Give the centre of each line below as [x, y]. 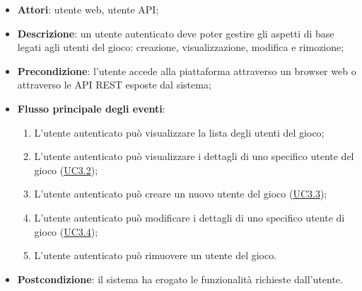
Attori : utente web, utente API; [88, 9]
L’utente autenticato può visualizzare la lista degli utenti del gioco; [179, 132]
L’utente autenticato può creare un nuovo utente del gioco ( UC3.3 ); [181, 194]
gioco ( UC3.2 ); [66, 170]
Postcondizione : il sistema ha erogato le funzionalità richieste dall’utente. [180, 279]
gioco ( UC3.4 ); [66, 231]
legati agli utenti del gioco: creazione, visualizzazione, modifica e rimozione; [181, 47]
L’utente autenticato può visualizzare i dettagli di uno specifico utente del [194, 156]
